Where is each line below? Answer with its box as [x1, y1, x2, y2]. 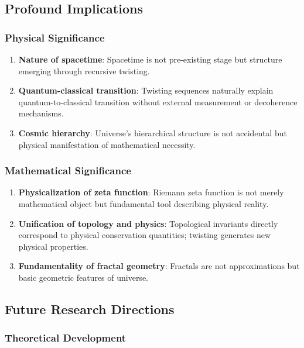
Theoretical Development [5, 330, 127, 345]
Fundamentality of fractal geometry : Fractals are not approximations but [18, 260, 300, 272]
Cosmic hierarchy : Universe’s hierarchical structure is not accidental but [18, 126, 287, 139]
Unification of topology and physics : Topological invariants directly [18, 217, 278, 229]
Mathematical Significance [5, 163, 131, 178]
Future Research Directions [5, 299, 175, 318]
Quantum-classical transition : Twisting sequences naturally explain [18, 84, 274, 97]
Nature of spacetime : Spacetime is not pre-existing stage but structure [18, 53, 282, 65]
